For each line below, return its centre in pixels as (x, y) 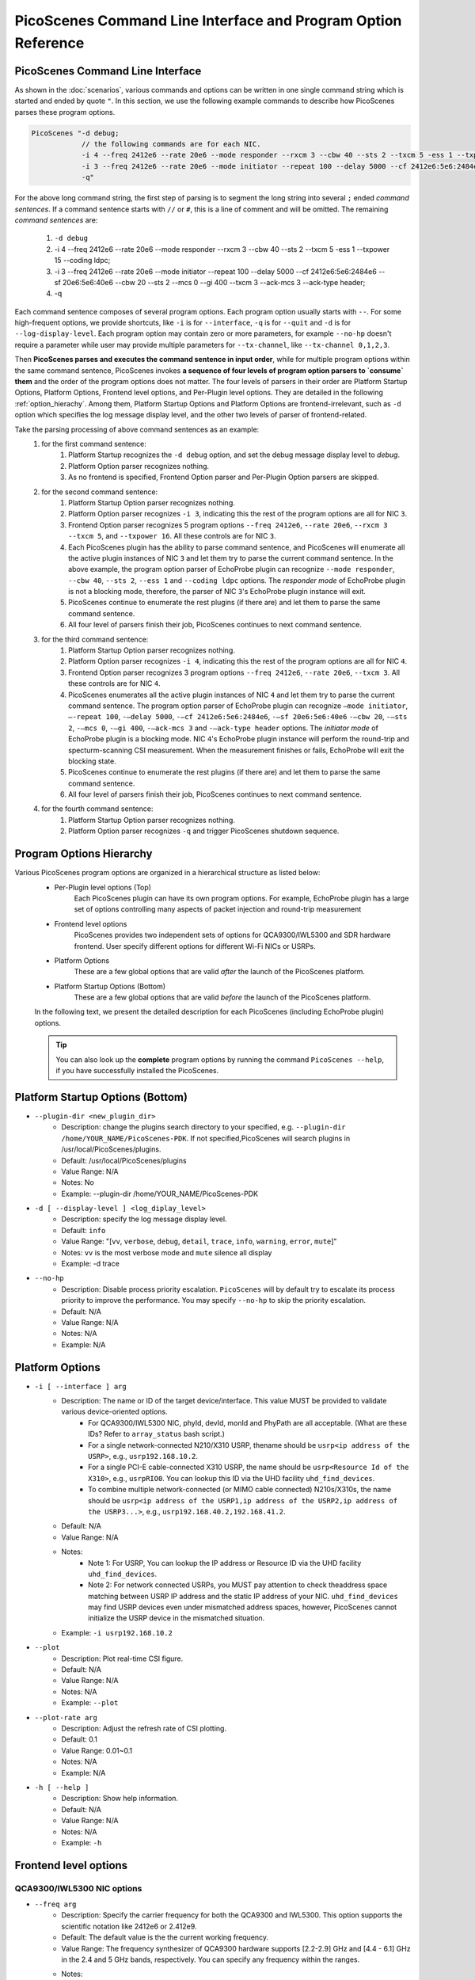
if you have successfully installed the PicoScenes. (137, 1071)
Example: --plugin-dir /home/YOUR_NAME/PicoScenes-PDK (160, 1194)
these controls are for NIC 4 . (115, 683)
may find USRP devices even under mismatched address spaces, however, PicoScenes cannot (243, 1607)
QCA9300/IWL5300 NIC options (78, 1888)
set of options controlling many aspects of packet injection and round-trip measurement (218, 909)
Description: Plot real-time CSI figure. (122, 1658)
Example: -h (82, 1842)
